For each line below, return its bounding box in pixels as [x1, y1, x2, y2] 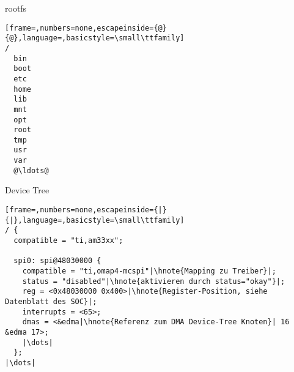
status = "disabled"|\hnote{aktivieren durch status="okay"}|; [22, 277, 285, 286]
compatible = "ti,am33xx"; [13, 236, 123, 245]
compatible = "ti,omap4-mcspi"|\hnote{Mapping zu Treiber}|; [22, 266, 276, 275]
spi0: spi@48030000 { [13, 256, 101, 266]
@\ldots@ [13, 166, 49, 175]
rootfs [5, 2, 27, 14]
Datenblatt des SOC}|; [5, 297, 97, 306]
